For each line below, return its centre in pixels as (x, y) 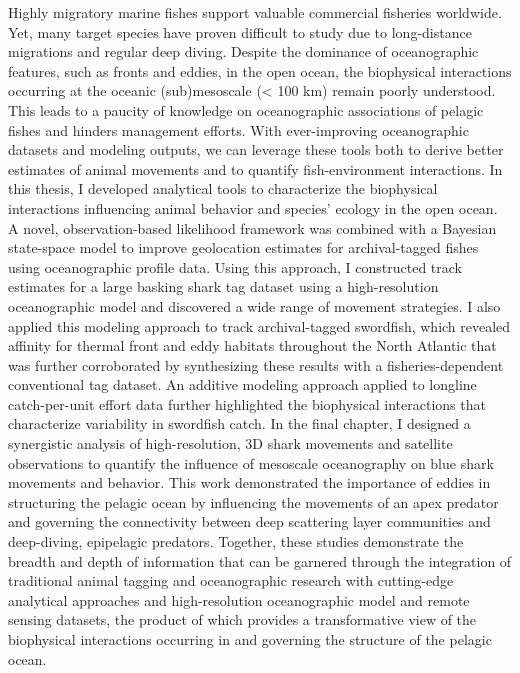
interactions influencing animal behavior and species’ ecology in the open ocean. (253, 207)
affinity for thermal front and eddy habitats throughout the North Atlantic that (252, 345)
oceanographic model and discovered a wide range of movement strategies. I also (254, 305)
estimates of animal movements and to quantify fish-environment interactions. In (255, 168)
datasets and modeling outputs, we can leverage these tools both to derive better (256, 149)
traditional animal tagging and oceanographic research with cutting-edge (231, 580)
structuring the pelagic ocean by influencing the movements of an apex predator (253, 501)
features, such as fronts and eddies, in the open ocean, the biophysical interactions (260, 70)
